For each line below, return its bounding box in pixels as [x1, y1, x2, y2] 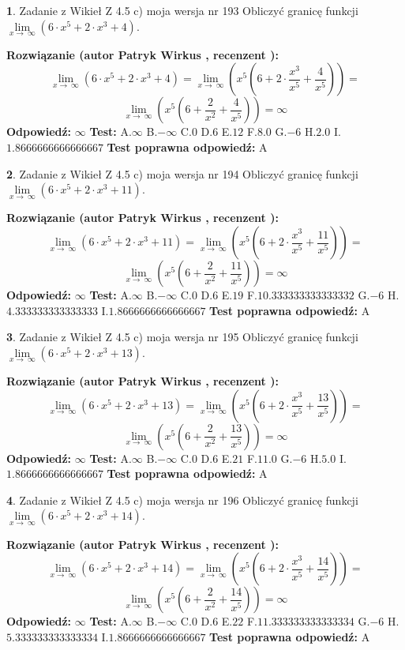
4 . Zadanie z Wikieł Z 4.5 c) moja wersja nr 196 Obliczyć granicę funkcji [6, 491, 358, 508]
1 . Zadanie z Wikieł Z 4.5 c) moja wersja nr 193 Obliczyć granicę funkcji [6, 2, 358, 18]
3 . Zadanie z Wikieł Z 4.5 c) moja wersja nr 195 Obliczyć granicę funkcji [6, 329, 358, 345]
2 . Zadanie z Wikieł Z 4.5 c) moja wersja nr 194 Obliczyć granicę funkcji [6, 165, 358, 182]
